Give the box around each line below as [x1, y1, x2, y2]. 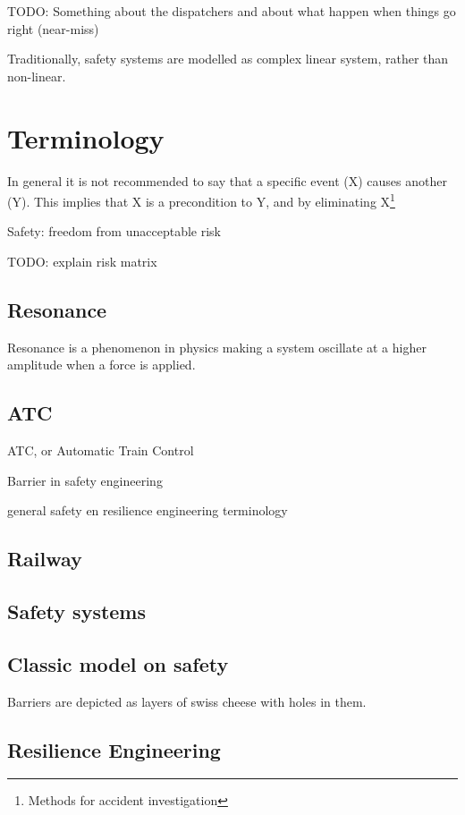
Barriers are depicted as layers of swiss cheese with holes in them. [7, 692, 367, 710]
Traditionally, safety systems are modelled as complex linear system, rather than [7, 49, 449, 68]
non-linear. [7, 66, 66, 85]
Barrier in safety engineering [7, 471, 163, 489]
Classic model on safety [7, 649, 229, 677]
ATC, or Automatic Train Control [7, 441, 194, 460]
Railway [7, 545, 82, 573]
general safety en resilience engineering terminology [7, 501, 288, 520]
